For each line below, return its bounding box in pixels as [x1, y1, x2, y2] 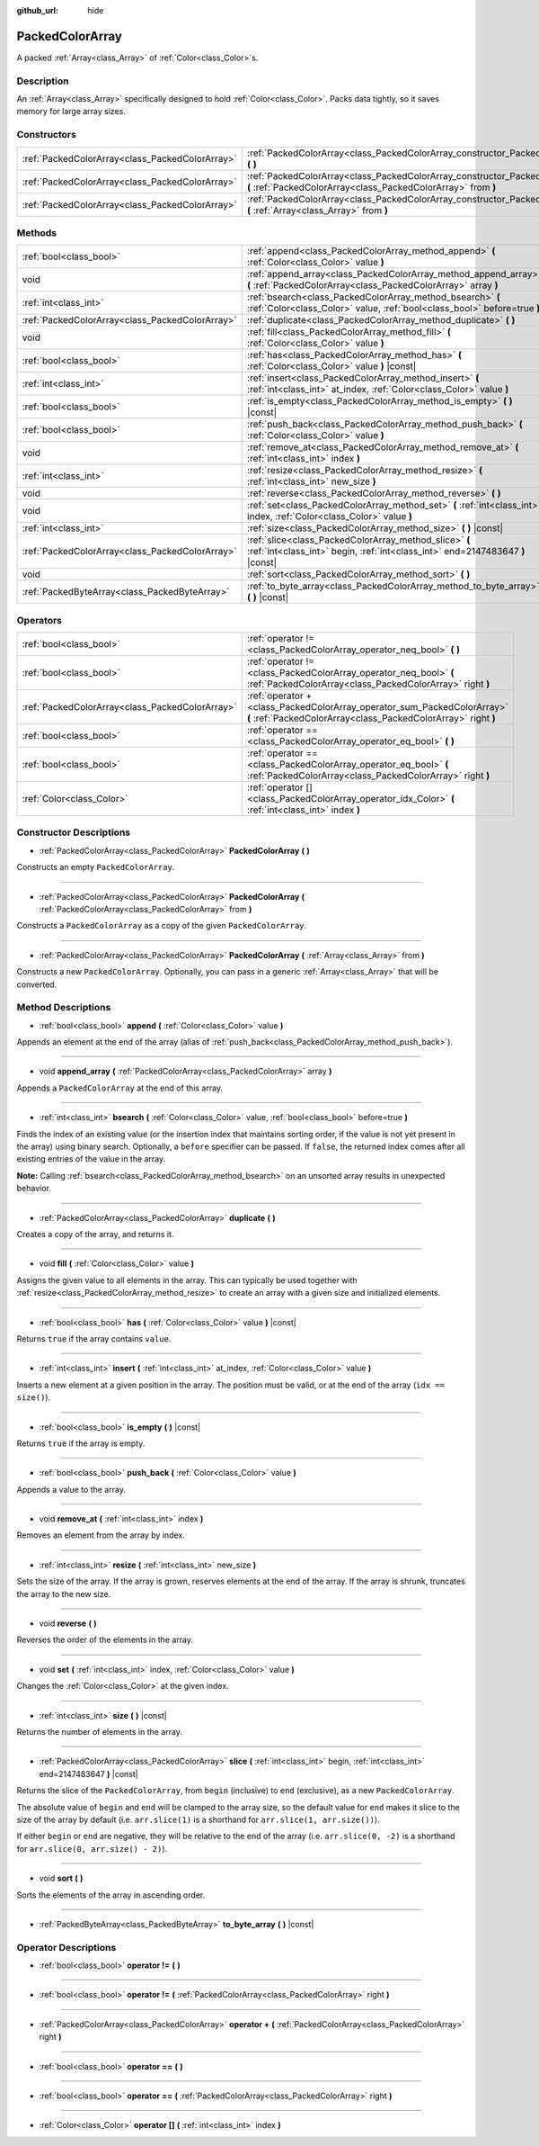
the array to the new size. [16, 1588, 111, 1599]
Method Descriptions [16, 1001, 111, 1014]
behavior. [16, 1183, 51, 1194]
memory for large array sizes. [16, 106, 126, 117]
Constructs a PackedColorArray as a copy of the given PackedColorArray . [16, 920, 307, 931]
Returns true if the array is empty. [16, 1438, 146, 1449]
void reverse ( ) [39, 1618, 98, 1629]
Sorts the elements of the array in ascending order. [16, 1890, 206, 1900]
